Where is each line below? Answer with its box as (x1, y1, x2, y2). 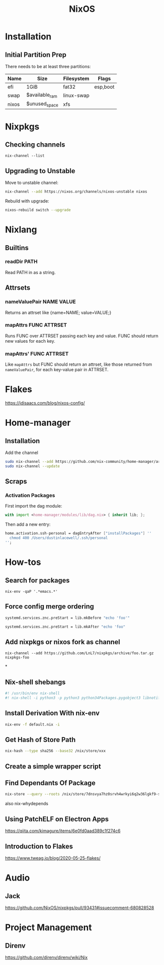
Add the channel (5, 450, 38, 456)
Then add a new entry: (5, 521, 51, 528)
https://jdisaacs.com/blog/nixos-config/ (5, 400, 85, 406)
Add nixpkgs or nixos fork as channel (5, 637, 121, 646)
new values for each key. (5, 338, 55, 344)
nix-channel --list (5, 153, 45, 158)
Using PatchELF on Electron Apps (5, 815, 109, 823)
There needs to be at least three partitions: (5, 64, 91, 69)
